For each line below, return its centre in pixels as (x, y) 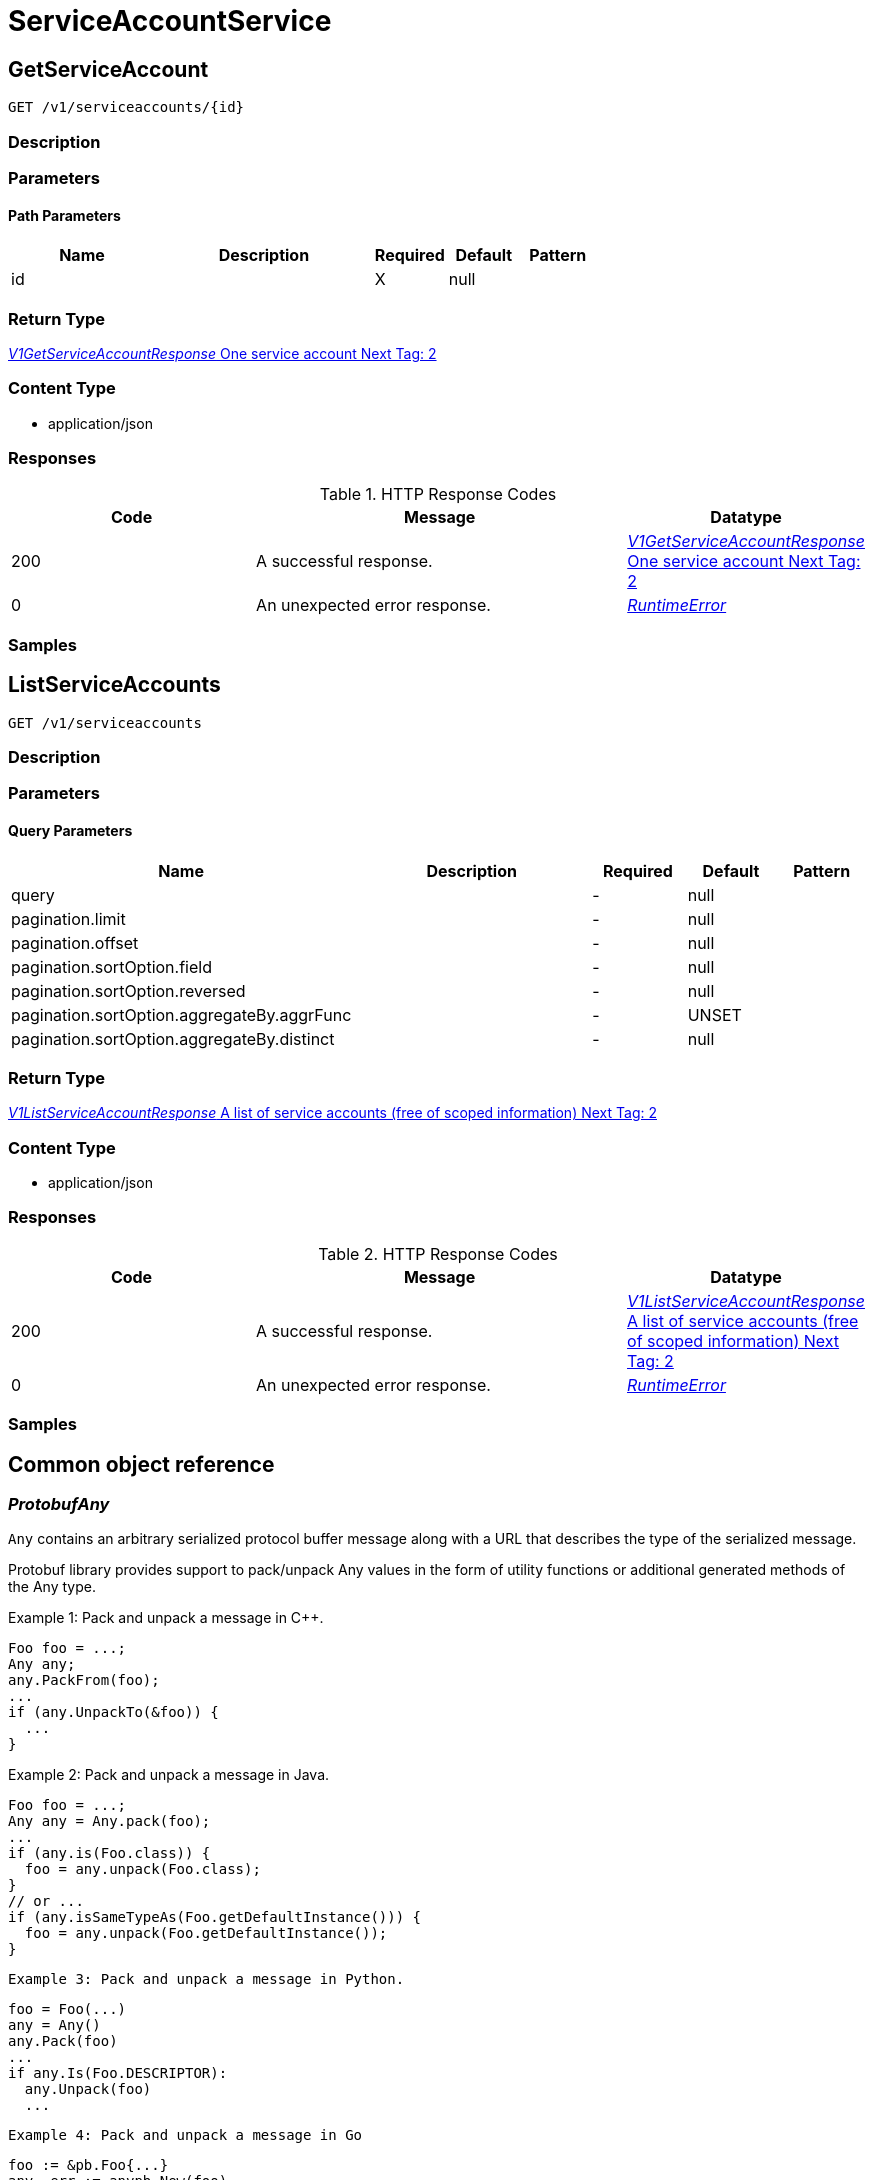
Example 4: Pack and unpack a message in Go (185, 2135)
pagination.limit (68, 918)
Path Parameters (64, 215)
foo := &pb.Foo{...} (88, 2165)
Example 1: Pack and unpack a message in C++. (166, 1618)
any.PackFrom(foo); (84, 1680)
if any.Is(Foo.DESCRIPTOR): (118, 2073)
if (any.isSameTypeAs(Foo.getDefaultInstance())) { (215, 1917)
